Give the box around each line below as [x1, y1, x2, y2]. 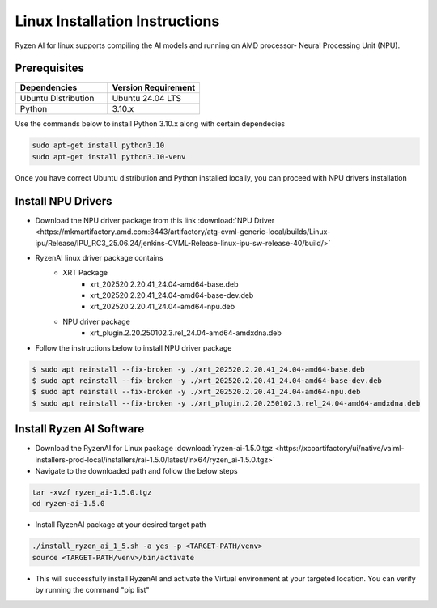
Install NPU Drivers [15, 194, 112, 208]
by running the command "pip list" [35, 585, 150, 595]
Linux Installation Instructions [15, 12, 220, 30]
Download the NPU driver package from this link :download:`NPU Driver [35, 215, 275, 225]
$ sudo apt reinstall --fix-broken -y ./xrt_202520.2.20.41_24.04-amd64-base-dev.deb [32, 376, 382, 385]
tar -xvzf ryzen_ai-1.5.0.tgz [32, 488, 152, 497]
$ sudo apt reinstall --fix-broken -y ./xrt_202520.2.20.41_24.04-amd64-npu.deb [32, 387, 361, 397]
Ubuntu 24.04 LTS [112, 93, 182, 104]
